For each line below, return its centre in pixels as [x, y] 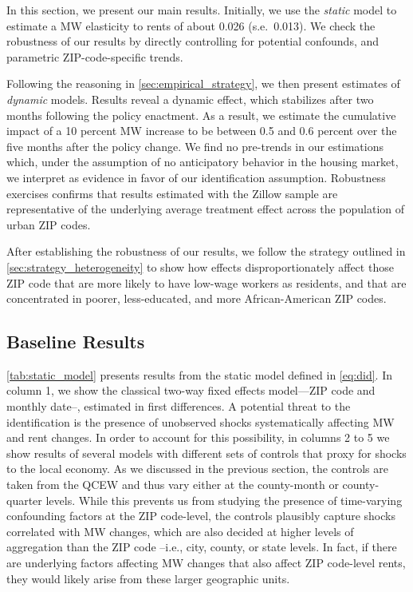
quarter [24, 500]
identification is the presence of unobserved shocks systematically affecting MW [201, 421]
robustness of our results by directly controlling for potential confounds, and [193, 41]
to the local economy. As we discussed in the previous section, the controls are [197, 469]
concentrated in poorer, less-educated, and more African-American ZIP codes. [197, 298]
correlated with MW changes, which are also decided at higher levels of [180, 531]
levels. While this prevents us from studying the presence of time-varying [224, 500]
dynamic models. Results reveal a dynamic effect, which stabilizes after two [190, 99]
